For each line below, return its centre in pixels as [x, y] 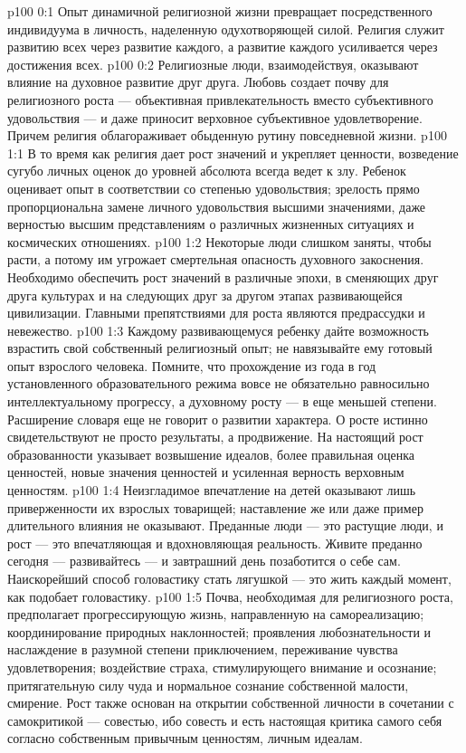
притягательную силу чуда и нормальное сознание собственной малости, [208, 685]
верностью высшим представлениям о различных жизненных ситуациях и [211, 224]
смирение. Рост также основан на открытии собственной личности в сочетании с [231, 703]
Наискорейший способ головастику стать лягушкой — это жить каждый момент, [229, 578]
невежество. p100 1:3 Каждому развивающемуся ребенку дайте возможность [218, 330]
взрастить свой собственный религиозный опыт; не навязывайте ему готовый [220, 348]
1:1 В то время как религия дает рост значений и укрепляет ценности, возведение [233, 153]
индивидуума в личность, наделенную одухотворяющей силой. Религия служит [226, 29]
